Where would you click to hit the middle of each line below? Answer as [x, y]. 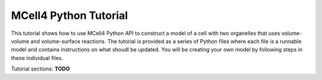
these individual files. [37, 58]
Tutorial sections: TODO [41, 69]
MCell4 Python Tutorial [69, 15]
